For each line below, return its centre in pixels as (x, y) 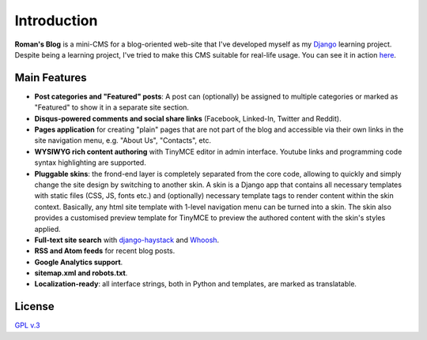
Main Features (51, 78)
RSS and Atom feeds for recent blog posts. (105, 251)
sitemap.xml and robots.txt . (81, 273)
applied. (47, 229)
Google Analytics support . (79, 262)
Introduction (56, 21)
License (34, 306)
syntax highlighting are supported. (90, 163)
